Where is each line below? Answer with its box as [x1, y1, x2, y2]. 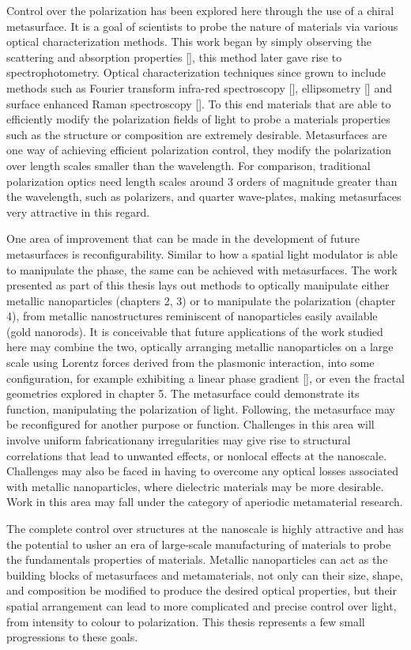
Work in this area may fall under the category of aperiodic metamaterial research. [6, 493, 403, 510]
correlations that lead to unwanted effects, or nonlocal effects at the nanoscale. [6, 447, 387, 463]
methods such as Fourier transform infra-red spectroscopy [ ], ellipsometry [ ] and [6, 79, 392, 96]
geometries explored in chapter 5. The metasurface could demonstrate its [6, 385, 360, 402]
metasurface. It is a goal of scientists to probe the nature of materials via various [6, 17, 398, 34]
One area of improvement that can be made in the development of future [6, 230, 360, 247]
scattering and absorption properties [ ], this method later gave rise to [6, 48, 342, 65]
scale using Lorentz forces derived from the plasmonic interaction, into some [6, 354, 375, 371]
